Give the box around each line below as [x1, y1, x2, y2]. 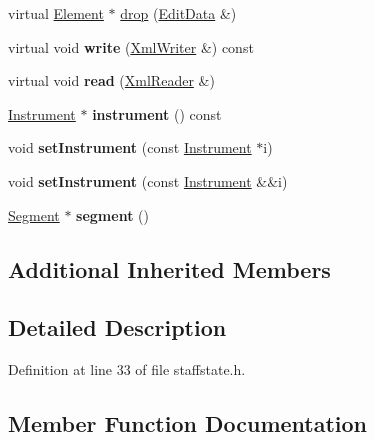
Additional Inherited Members [8, 253, 331, 284]
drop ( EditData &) [120, 3, 237, 23]
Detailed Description [8, 312, 227, 343]
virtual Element [8, 3, 104, 23]
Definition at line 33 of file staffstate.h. [8, 359, 246, 380]
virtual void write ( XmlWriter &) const [8, 36, 254, 57]
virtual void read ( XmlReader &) [8, 70, 215, 91]
